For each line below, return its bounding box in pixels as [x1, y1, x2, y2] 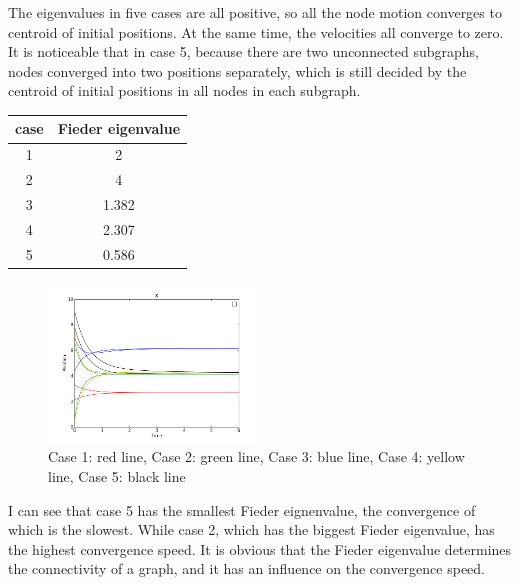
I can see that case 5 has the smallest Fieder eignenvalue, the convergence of [8, 499, 476, 520]
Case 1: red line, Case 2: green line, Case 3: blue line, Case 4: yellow [48, 446, 465, 467]
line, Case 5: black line [48, 465, 186, 486]
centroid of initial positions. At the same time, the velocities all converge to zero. [8, 21, 504, 42]
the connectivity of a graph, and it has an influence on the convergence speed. [8, 558, 486, 579]
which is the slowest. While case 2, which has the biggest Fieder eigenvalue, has [8, 519, 495, 540]
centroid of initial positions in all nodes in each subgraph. [8, 80, 361, 101]
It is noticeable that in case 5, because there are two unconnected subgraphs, [8, 41, 480, 62]
